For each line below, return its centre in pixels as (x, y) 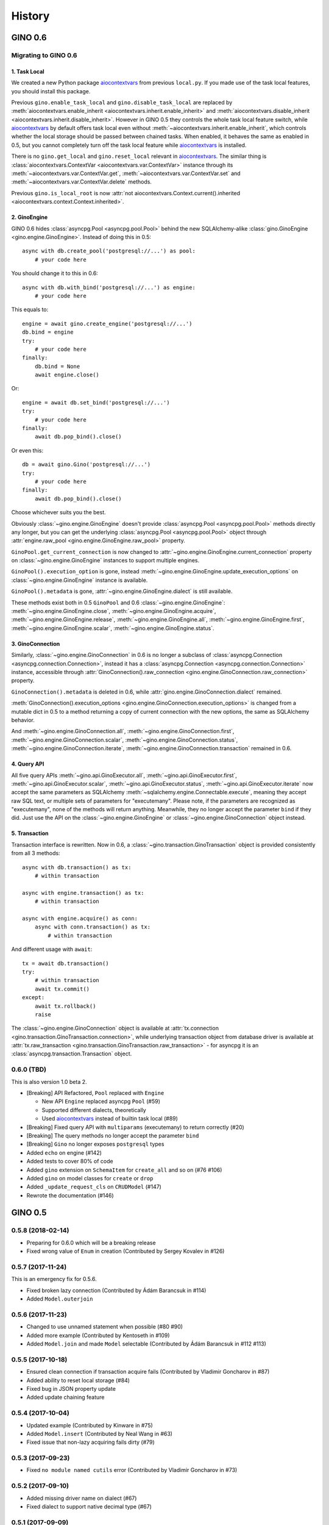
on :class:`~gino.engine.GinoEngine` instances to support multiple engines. (105, 561)
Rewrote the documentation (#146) (70, 1195)
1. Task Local (28, 71)
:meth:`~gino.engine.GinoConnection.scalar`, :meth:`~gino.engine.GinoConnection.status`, (125, 740)
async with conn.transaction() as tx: (93, 927)
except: (34, 998)
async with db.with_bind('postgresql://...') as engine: (109, 287)
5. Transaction (30, 833)
